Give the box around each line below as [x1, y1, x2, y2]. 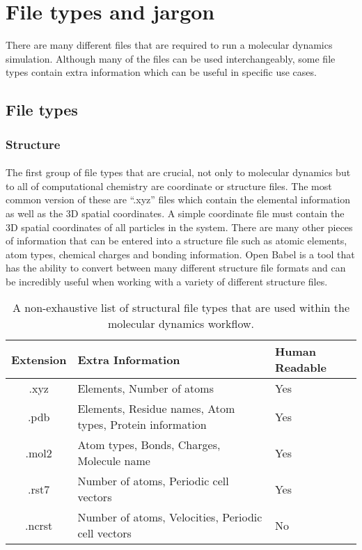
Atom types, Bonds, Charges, [77, 437, 221, 453]
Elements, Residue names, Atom [77, 400, 235, 417]
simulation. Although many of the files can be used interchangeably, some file [6, 51, 336, 65]
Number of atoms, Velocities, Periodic [77, 509, 262, 526]
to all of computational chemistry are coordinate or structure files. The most [6, 178, 332, 193]
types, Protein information [77, 416, 207, 433]
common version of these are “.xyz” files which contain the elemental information [6, 192, 350, 207]
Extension [11, 351, 67, 368]
